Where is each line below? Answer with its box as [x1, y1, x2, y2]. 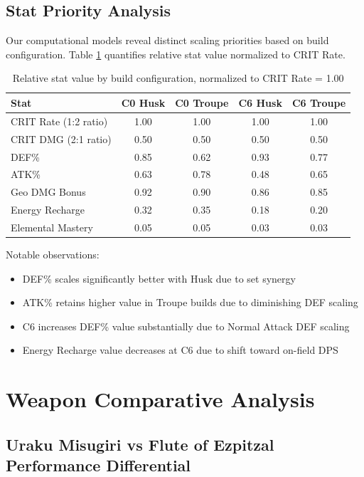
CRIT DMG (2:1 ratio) [11, 131, 112, 146]
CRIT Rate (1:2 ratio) [11, 113, 108, 128]
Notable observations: [6, 246, 100, 261]
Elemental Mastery [11, 219, 93, 234]
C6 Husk [238, 95, 282, 110]
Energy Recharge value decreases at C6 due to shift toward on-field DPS [22, 342, 338, 357]
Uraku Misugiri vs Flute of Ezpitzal [6, 433, 274, 455]
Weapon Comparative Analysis [6, 384, 315, 414]
